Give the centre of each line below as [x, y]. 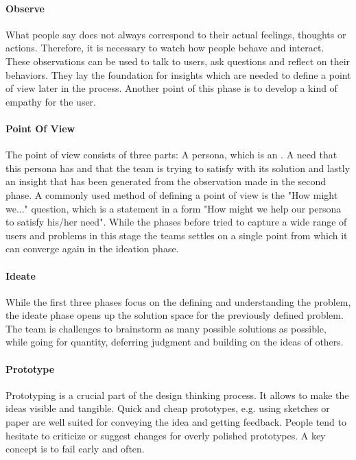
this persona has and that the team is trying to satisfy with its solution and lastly [178, 168]
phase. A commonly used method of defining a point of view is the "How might [172, 194]
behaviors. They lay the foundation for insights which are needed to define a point [178, 74]
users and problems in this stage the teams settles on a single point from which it [177, 235]
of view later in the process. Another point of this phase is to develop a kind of [171, 88]
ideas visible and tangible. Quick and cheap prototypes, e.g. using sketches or [168, 408]
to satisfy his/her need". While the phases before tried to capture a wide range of [176, 222]
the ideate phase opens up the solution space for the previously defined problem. [175, 315]
